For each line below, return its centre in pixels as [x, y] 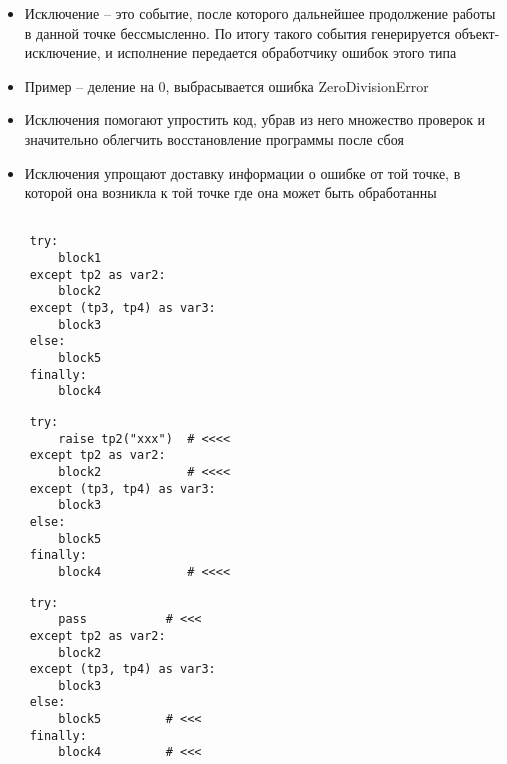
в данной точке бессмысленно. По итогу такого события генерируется [237, 32]
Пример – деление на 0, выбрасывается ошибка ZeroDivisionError [226, 85]
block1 [80, 258]
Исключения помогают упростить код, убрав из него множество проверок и [255, 119]
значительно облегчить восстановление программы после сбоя [214, 138]
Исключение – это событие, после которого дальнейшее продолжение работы [260, 13]
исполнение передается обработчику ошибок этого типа [287, 52]
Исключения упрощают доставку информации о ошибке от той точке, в [242, 172]
